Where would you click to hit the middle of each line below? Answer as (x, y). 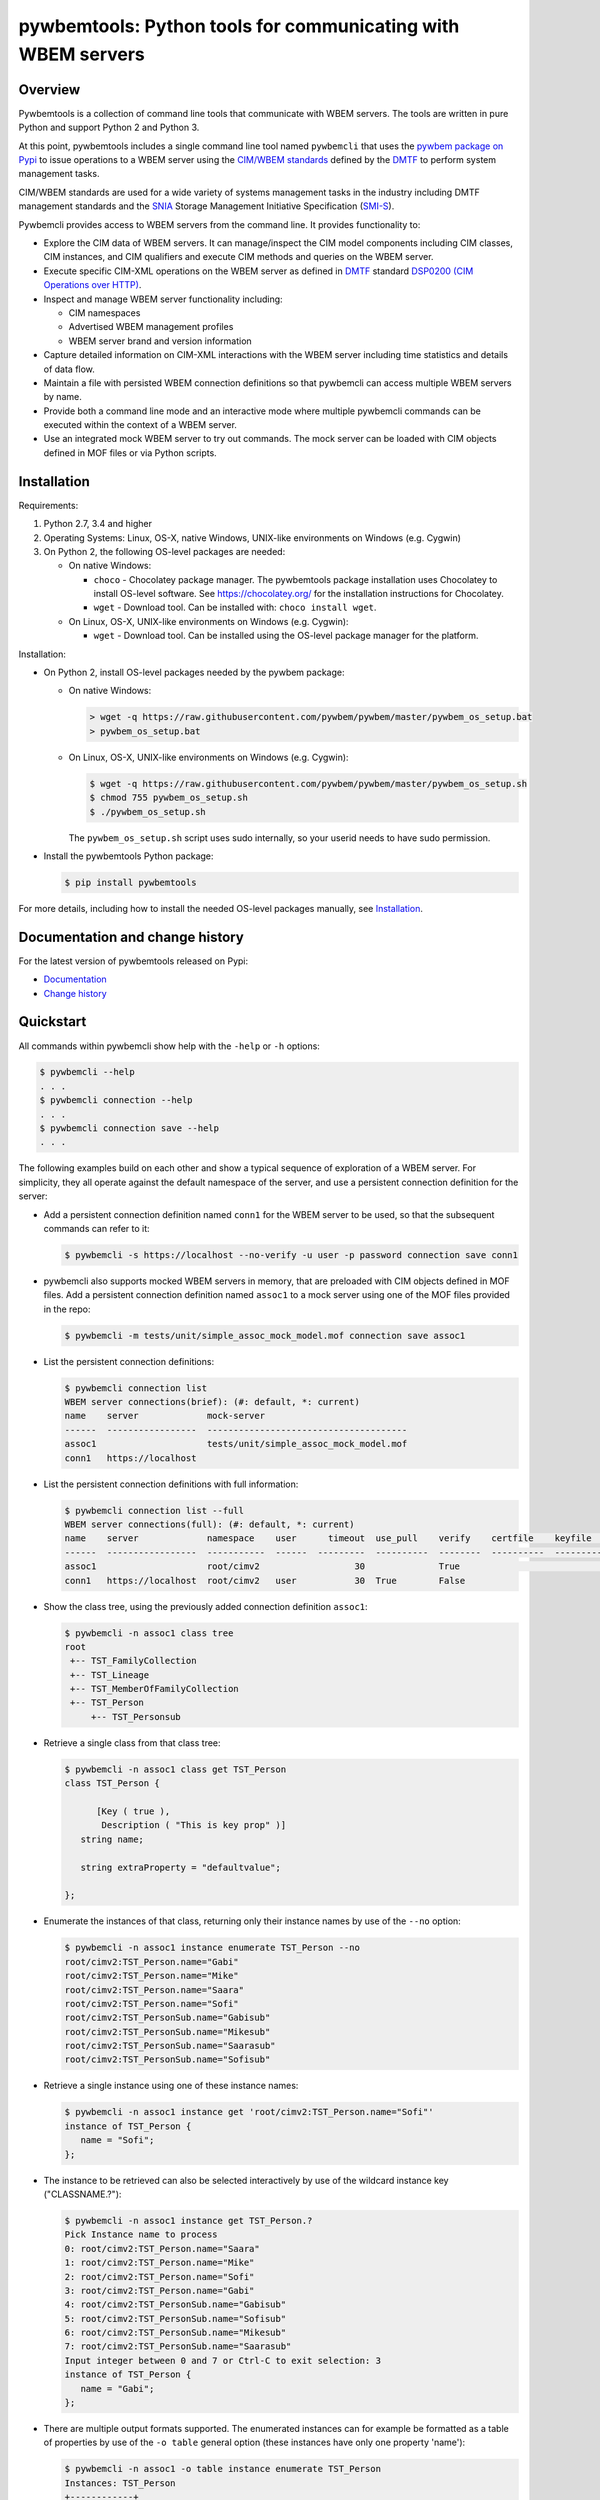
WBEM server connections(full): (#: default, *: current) (209, 1524)
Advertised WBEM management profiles (151, 327)
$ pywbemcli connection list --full (154, 1510)
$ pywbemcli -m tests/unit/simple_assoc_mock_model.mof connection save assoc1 (265, 1335)
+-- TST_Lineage (110, 1674)
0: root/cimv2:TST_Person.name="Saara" (162, 2248)
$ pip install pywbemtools (130, 882)
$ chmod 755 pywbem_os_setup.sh (169, 798)
